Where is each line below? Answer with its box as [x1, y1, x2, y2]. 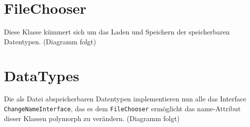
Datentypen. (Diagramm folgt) [4, 36, 96, 46]
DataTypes [4, 65, 80, 85]
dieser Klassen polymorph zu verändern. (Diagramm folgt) [4, 113, 180, 123]
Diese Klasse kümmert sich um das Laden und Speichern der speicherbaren [4, 27, 230, 37]
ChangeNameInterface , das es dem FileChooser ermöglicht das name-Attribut [4, 103, 241, 114]
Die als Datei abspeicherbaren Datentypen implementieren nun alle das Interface [4, 94, 247, 104]
